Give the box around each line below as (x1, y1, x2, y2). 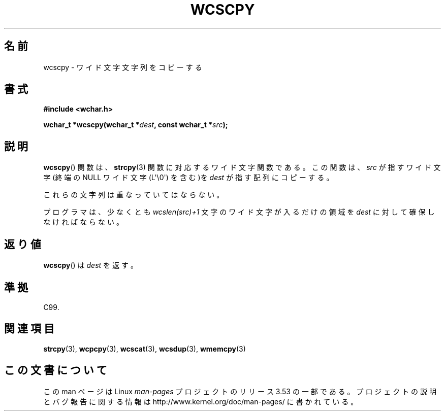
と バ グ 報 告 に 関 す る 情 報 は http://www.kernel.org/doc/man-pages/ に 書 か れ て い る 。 (43, 397, 358, 406)
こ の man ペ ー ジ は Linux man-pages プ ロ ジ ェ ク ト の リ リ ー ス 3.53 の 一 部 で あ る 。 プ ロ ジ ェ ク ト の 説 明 (43, 387, 436, 396)
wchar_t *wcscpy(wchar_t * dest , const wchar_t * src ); (43, 120, 228, 129)
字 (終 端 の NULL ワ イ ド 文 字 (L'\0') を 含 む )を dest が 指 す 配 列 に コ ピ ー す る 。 (43, 173, 334, 182)
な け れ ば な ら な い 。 (43, 218, 123, 227)
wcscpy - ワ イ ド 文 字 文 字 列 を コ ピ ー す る (43, 62, 202, 72)
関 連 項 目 (4, 322, 54, 335)
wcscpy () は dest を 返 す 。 (43, 261, 138, 270)
